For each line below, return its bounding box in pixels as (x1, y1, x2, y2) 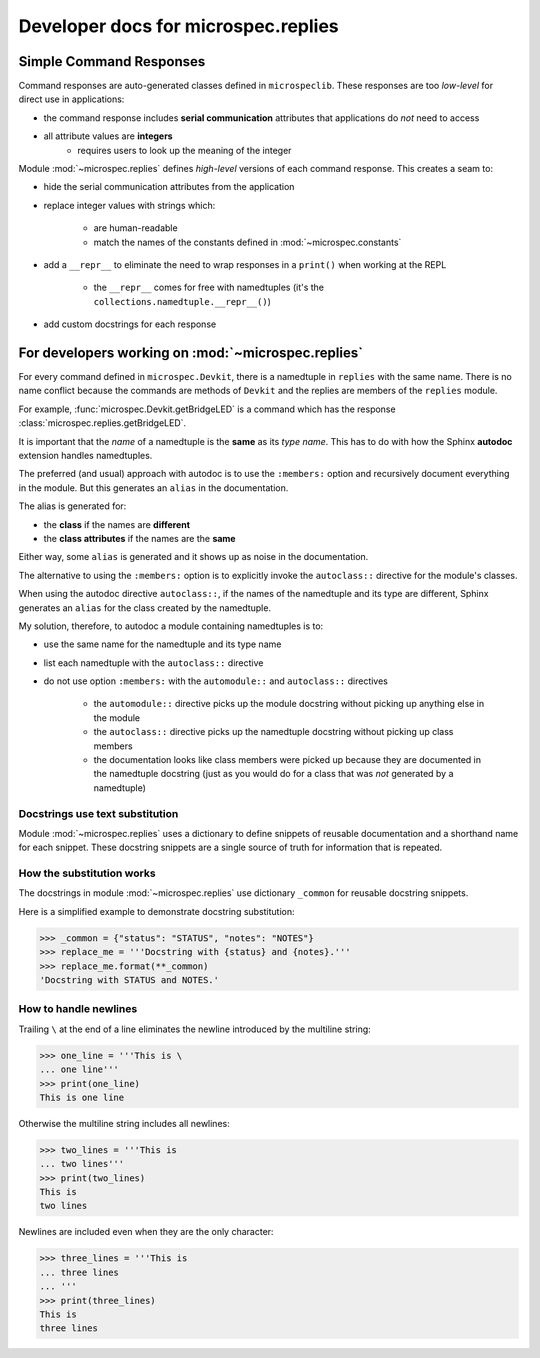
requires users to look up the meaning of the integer (77, 144, 292, 156)
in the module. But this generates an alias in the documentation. (18, 481, 289, 494)
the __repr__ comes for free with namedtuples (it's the (93, 281, 325, 294)
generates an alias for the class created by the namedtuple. (18, 601, 272, 614)
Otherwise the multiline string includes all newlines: (18, 1117, 230, 1129)
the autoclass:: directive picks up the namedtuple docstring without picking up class (93, 726, 454, 738)
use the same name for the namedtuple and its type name (43, 638, 282, 650)
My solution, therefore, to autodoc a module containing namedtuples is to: (18, 620, 324, 632)
